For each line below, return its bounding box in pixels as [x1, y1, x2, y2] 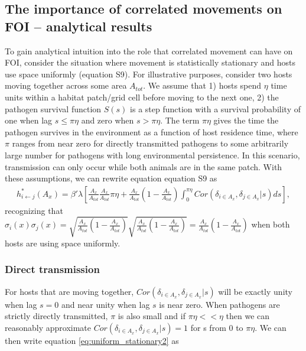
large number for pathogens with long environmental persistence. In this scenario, [5, 148, 300, 161]
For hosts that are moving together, [5, 285, 134, 297]
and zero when [81, 114, 134, 126]
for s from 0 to [190, 321, 243, 333]
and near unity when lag [61, 298, 150, 310]
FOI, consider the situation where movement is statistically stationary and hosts [5, 56, 296, 69]
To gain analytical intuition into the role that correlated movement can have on [5, 44, 293, 57]
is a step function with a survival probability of [130, 102, 301, 115]
